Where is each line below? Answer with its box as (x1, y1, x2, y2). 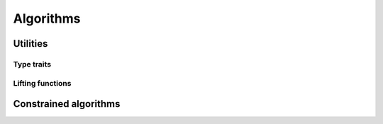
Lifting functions (13, 78, 72, 88)
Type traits (13, 59, 52, 69)
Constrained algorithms (13, 98, 121, 110)
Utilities (13, 38, 48, 50)
